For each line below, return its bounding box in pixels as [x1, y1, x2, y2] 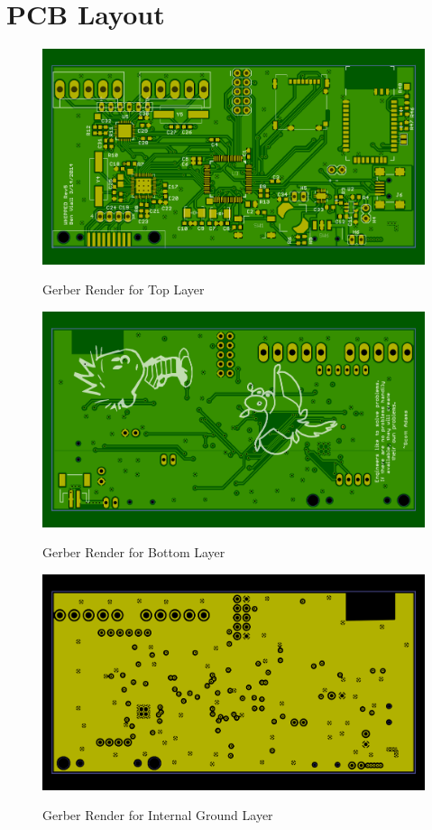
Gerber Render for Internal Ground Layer [42, 806, 273, 825]
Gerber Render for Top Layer [42, 280, 205, 299]
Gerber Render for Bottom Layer [42, 543, 225, 562]
